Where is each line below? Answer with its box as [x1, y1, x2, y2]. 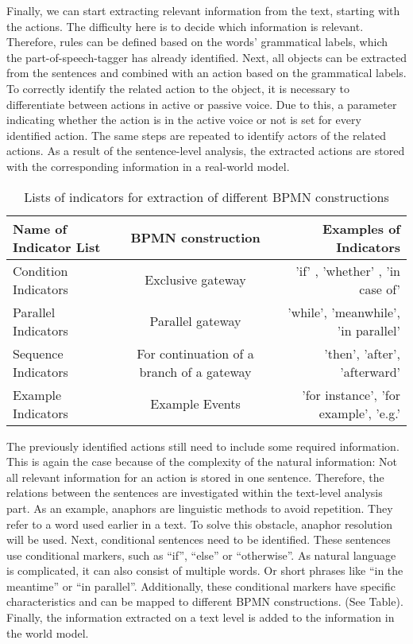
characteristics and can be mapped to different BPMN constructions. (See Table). [6, 593, 403, 610]
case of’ [359, 279, 400, 298]
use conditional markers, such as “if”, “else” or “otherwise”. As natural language [6, 546, 396, 563]
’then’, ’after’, [324, 343, 400, 363]
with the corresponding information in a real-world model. [6, 157, 290, 174]
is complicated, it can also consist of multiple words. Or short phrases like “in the [6, 562, 403, 579]
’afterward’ [340, 362, 400, 381]
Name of [13, 219, 68, 238]
